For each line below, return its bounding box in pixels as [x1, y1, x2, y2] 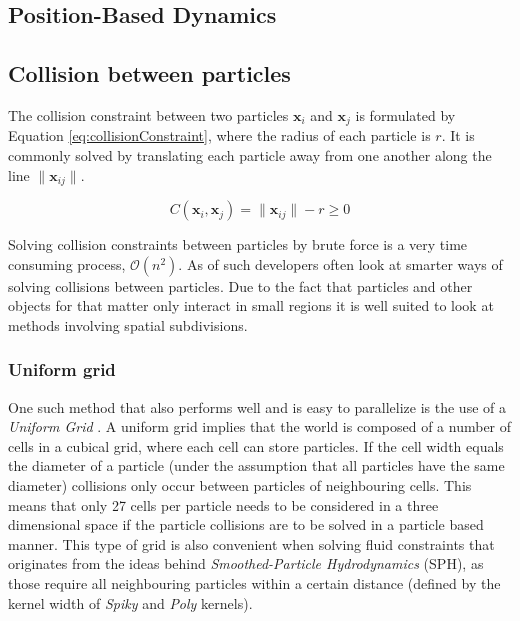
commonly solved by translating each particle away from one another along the [8, 145, 492, 166]
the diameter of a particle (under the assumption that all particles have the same [8, 455, 505, 476]
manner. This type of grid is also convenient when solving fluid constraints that [8, 533, 495, 554]
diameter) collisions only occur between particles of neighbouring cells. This [8, 475, 472, 496]
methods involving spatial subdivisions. [8, 314, 248, 335]
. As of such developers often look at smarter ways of [178, 253, 503, 274]
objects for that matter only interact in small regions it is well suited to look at [8, 295, 494, 316]
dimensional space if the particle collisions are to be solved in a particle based [8, 514, 484, 535]
